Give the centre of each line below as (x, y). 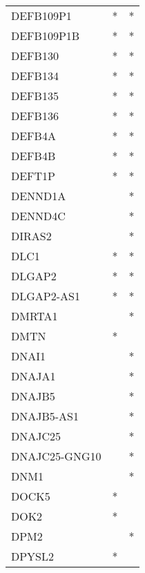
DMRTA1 (35, 316)
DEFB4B (33, 156)
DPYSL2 (33, 556)
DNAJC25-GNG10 (56, 456)
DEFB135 (35, 96)
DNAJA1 (33, 376)
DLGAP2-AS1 (46, 296)
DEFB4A (33, 136)
